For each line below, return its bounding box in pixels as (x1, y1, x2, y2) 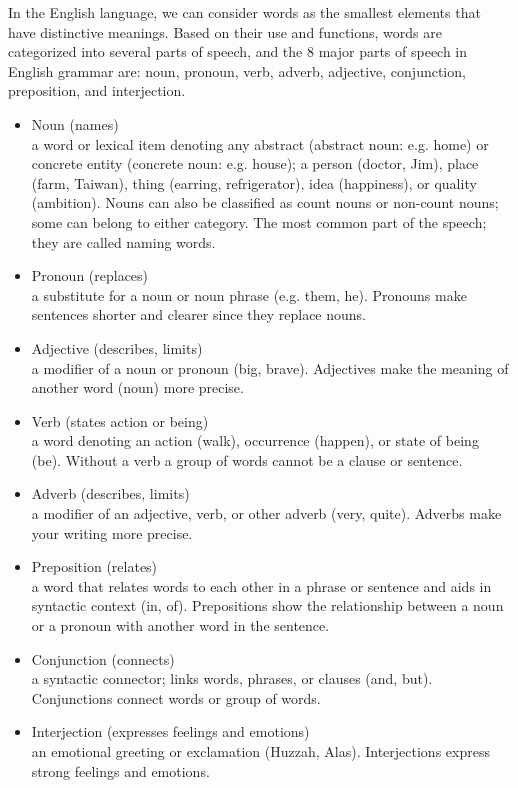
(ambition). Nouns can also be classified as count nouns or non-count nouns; (31, 192, 499, 213)
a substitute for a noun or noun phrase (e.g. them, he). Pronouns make (31, 284, 467, 305)
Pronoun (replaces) (31, 265, 149, 286)
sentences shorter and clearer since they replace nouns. (31, 304, 367, 325)
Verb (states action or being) (31, 410, 209, 431)
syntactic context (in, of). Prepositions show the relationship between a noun (31, 595, 504, 616)
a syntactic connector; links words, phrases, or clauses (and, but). (31, 668, 433, 689)
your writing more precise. (31, 522, 193, 543)
